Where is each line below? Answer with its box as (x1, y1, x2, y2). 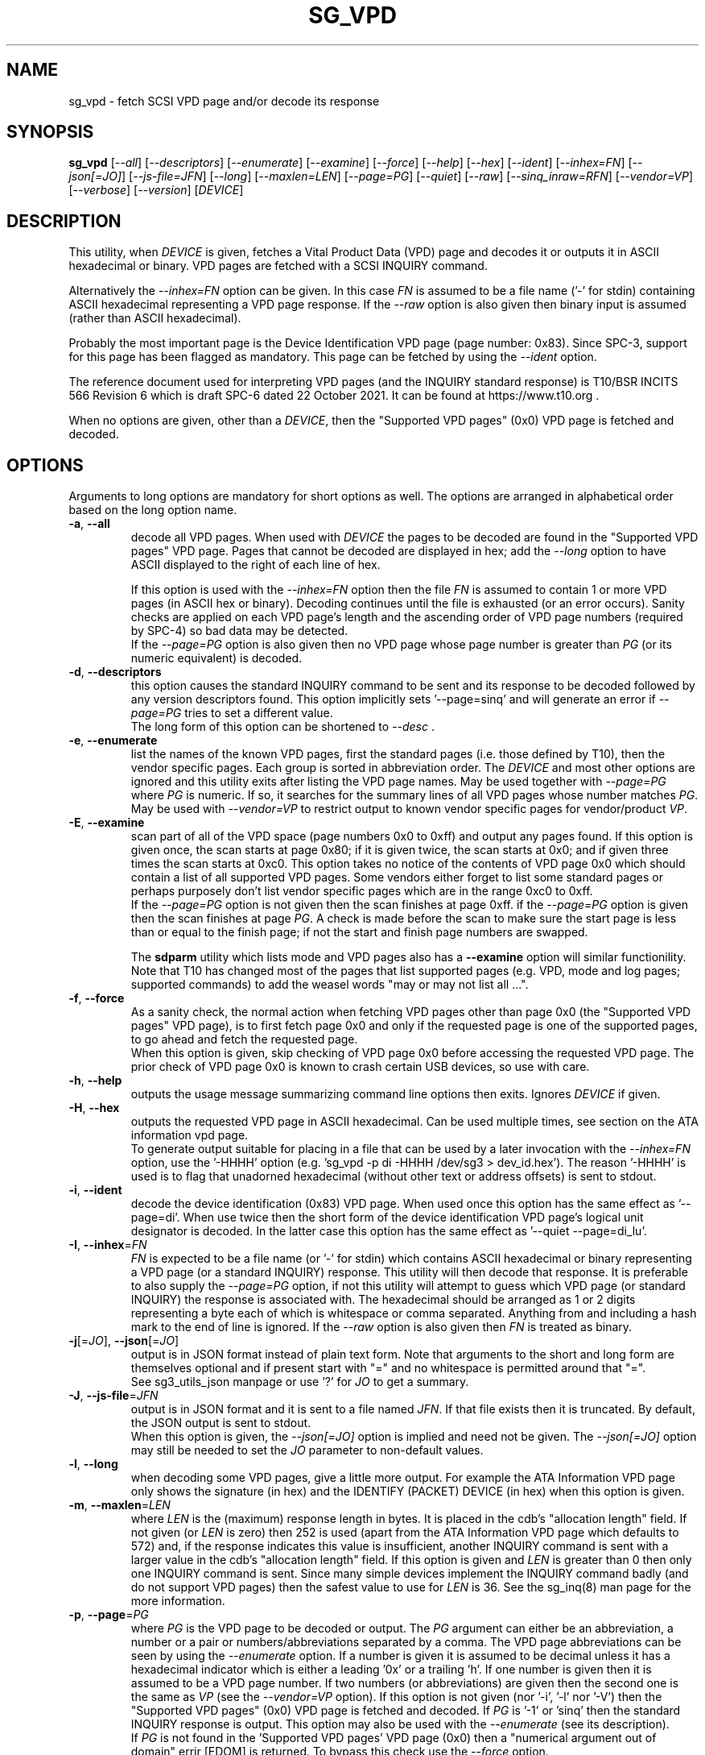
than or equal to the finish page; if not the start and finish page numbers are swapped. (130, 925, 588, 940)
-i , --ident (68, 1183, 122, 1197)
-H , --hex (68, 1101, 120, 1115)
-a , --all (68, 517, 110, 531)
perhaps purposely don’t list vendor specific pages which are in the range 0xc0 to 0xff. (130, 884, 593, 898)
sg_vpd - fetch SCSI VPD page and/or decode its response (68, 93, 380, 108)
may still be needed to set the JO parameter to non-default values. (130, 1443, 484, 1458)
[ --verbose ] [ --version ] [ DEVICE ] (68, 183, 244, 197)
